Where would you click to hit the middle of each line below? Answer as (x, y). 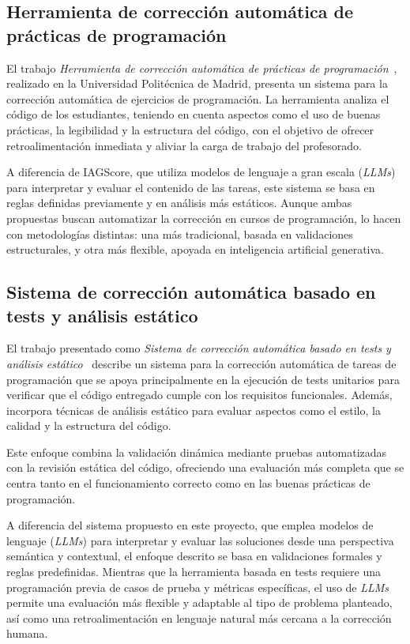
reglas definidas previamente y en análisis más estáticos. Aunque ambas (179, 203)
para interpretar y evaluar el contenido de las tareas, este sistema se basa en (191, 187)
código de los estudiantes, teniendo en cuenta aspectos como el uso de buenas (194, 114)
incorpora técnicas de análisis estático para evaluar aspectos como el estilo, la (194, 410)
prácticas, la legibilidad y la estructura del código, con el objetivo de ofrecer (190, 129)
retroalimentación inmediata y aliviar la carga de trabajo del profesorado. (184, 145)
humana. (27, 633)
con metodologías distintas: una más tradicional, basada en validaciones (180, 233)
